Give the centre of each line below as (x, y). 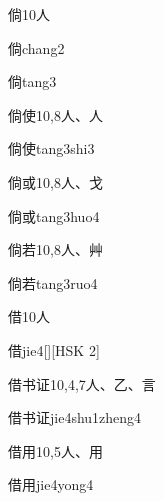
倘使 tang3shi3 (51, 148)
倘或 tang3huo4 (54, 215)
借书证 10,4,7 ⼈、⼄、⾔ (82, 383)
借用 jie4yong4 (51, 484)
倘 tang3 (32, 81)
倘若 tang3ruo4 (53, 282)
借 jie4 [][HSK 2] (54, 349)
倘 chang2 (36, 47)
